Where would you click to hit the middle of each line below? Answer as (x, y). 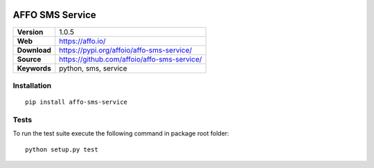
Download (34, 50)
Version (30, 32)
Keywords (34, 68)
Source (29, 59)
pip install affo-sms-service (77, 102)
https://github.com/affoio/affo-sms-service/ (131, 59)
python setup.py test (62, 149)
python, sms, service (93, 68)
